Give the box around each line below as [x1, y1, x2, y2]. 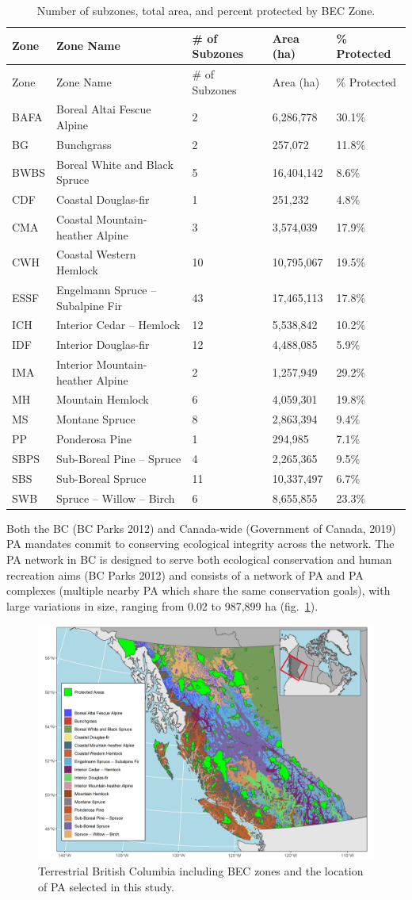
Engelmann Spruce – [56, 281, 157, 297]
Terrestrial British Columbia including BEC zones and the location [38, 863, 364, 879]
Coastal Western [56, 246, 136, 262]
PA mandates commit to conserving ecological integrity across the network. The [6, 535, 395, 552]
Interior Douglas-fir [56, 336, 150, 353]
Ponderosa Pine [56, 431, 132, 447]
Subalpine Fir [56, 297, 123, 313]
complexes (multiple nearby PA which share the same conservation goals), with [6, 582, 391, 599]
